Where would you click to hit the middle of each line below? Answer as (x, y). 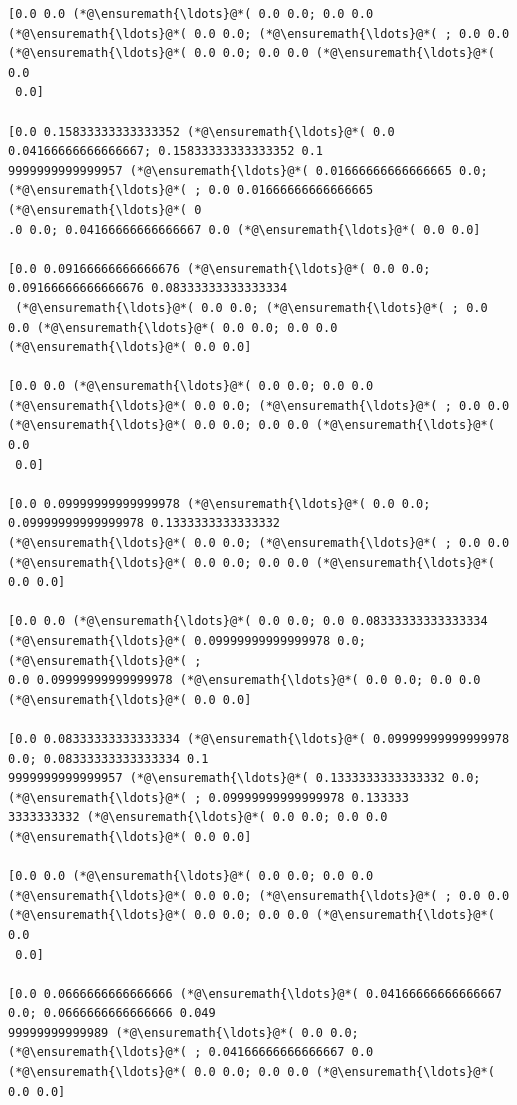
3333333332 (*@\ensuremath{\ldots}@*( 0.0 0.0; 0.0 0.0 (198, 817)
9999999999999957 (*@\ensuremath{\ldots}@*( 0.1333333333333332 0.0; (244, 778)
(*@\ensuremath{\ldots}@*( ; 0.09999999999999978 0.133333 (208, 797)
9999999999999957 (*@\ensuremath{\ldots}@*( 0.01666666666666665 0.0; (248, 170)
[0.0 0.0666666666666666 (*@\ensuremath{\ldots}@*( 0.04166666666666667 (255, 993)
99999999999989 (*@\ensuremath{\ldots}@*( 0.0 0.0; (183, 1032)
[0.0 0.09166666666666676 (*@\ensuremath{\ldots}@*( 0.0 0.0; (219, 268)
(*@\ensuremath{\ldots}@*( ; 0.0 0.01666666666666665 (191, 190)
